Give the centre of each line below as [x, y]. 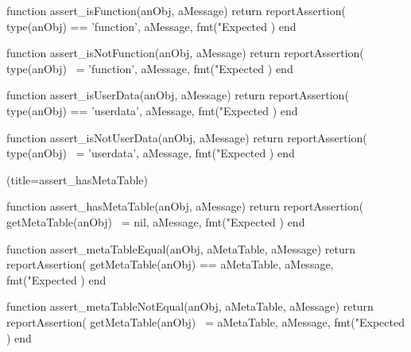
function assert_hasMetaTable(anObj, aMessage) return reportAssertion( [185, 206]
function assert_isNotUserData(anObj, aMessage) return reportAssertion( [187, 137]
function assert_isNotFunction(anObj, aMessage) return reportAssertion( [185, 53]
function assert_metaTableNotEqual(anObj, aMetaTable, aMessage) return [190, 306]
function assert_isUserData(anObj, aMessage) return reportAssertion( [178, 95]
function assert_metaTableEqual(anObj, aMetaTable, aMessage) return [181, 248]
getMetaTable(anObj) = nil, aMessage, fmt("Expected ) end [156, 221]
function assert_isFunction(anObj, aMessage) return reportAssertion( [176, 10]
